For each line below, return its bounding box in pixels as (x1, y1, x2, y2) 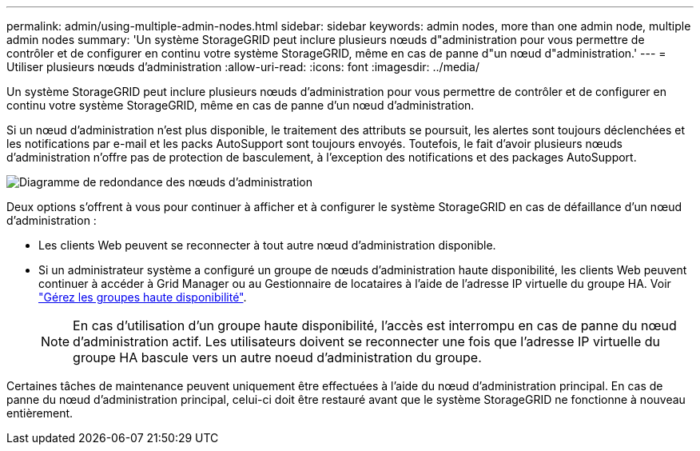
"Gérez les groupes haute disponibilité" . (38, 290, 247, 304)
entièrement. (6, 406, 74, 420)
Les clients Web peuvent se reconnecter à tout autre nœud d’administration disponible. (38, 238, 496, 252)
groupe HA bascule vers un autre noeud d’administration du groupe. (73, 349, 482, 365)
